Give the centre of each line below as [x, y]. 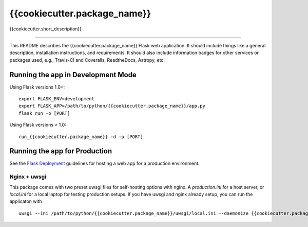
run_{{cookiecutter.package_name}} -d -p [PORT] [81, 137]
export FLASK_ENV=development [57, 99]
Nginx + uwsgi [28, 177]
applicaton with [26, 201]
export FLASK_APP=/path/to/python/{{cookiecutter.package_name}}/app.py [112, 106]
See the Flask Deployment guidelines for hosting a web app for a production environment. [104, 163]
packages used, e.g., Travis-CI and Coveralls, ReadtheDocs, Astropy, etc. [87, 60]
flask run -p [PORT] [44, 113]
